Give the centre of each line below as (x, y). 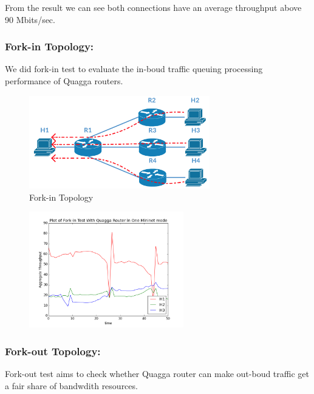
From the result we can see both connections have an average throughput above (153, 7)
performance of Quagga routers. (64, 81)
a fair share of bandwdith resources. (71, 385)
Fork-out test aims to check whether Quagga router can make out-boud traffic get (157, 373)
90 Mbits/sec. (30, 19)
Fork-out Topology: (53, 351)
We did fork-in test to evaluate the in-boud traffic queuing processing (134, 69)
